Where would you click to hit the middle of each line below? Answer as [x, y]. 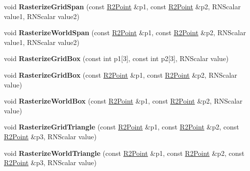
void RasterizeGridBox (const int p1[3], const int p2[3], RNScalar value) [116, 58]
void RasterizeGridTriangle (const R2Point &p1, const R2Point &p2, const [122, 127]
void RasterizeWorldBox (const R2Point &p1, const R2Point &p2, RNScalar [123, 101]
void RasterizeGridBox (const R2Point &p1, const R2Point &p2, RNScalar [121, 75]
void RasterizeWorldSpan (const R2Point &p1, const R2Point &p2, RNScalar [125, 32]
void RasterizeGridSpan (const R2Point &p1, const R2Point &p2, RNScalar [122, 6]
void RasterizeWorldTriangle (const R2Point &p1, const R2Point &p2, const [124, 153]
